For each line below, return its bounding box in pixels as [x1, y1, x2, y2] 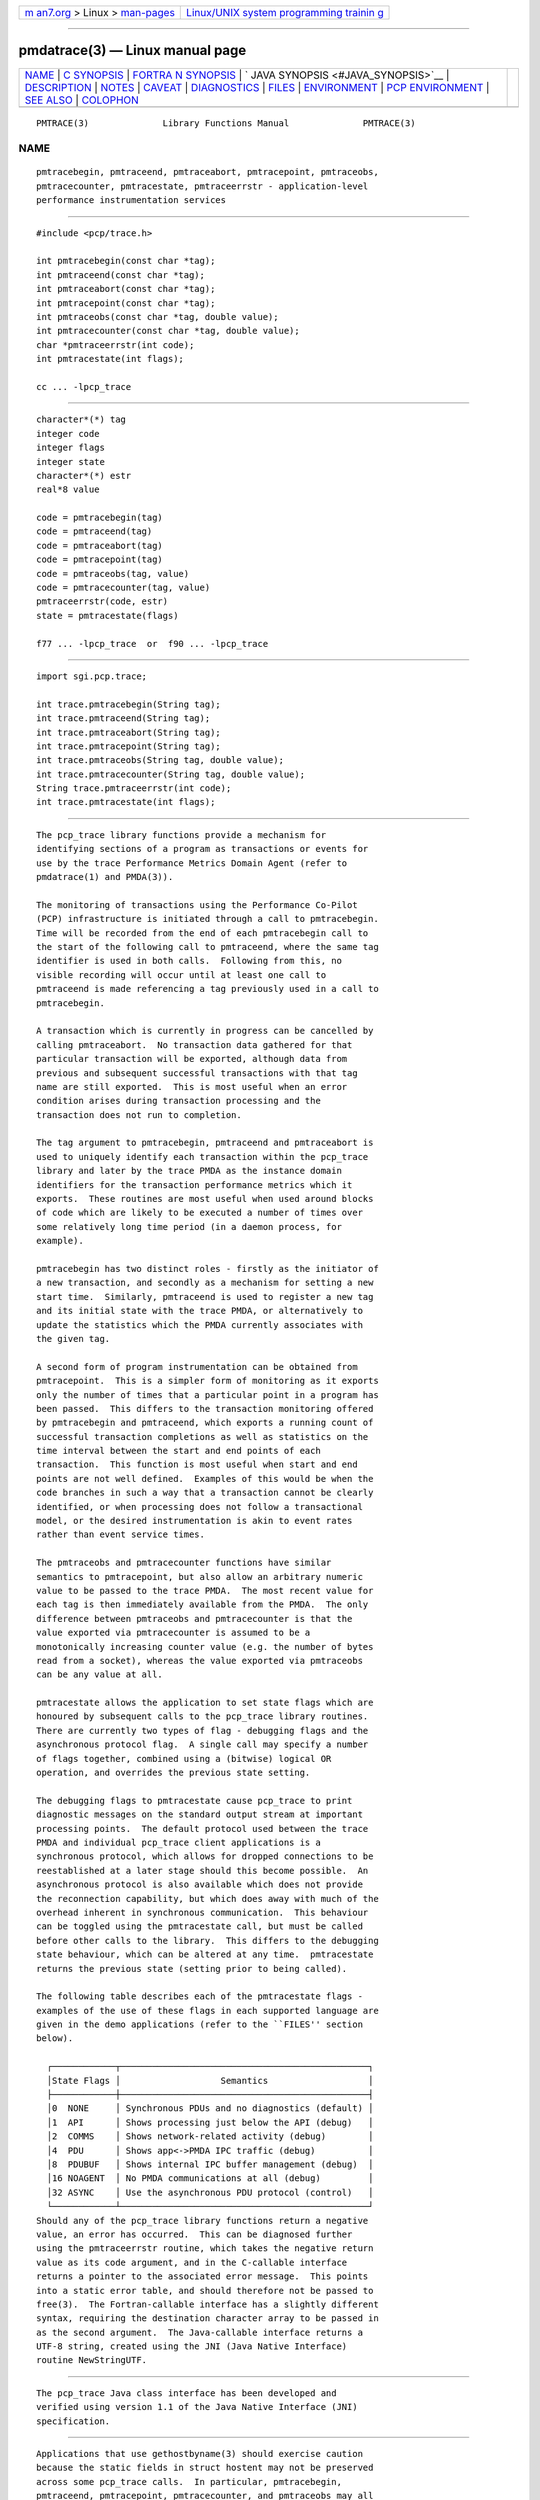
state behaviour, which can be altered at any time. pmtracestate [36, 1949, 374, 1960]
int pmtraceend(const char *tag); [36, 269, 205, 280]
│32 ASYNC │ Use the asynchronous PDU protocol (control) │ [46, 2186, 374, 2198]
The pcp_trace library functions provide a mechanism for [36, 829, 327, 840]
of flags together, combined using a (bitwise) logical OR [36, 1753, 332, 1764]
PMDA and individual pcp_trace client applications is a [36, 1837, 322, 1848]
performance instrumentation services [36, 195, 227, 206]
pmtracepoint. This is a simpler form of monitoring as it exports [36, 1375, 379, 1387]
